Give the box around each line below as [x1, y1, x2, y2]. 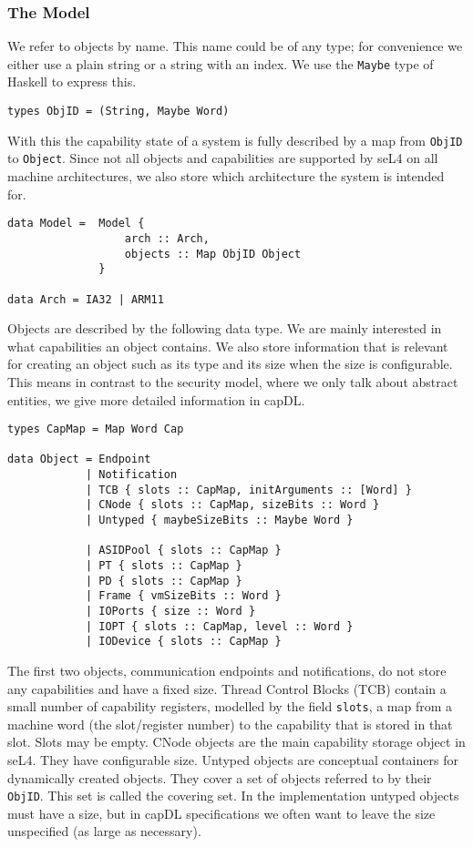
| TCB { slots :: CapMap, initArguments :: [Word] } [85, 483, 412, 496]
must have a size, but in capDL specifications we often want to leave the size [7, 803, 436, 822]
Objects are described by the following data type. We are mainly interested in [7, 319, 442, 338]
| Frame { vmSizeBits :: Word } [85, 589, 282, 603]
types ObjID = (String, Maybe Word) [7, 105, 230, 118]
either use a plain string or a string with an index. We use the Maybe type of [7, 54, 434, 73]
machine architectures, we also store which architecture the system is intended [7, 167, 445, 186]
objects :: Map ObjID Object [124, 247, 302, 260]
